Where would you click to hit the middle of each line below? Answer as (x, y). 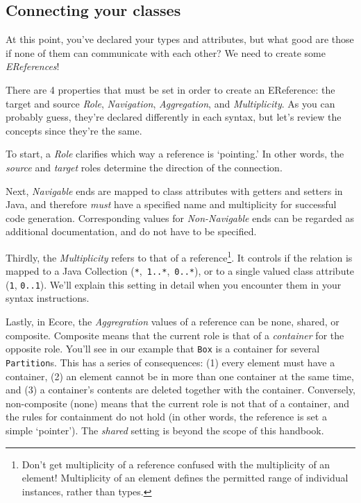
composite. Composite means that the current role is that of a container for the (175, 335)
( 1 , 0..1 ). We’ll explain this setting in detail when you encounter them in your (174, 284)
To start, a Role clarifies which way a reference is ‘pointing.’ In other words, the (175, 154)
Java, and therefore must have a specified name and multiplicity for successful (171, 204)
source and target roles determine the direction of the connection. (144, 167)
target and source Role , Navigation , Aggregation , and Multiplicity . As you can (170, 103)
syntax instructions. (48, 298)
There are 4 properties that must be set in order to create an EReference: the (170, 89)
